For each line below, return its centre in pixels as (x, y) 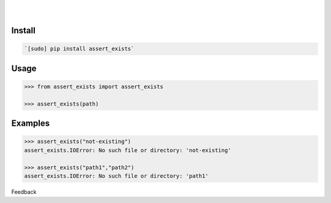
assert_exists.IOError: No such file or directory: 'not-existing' (128, 150)
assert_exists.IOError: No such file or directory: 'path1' (116, 176)
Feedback (24, 192)
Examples (31, 124)
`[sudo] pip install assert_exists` (79, 49)
